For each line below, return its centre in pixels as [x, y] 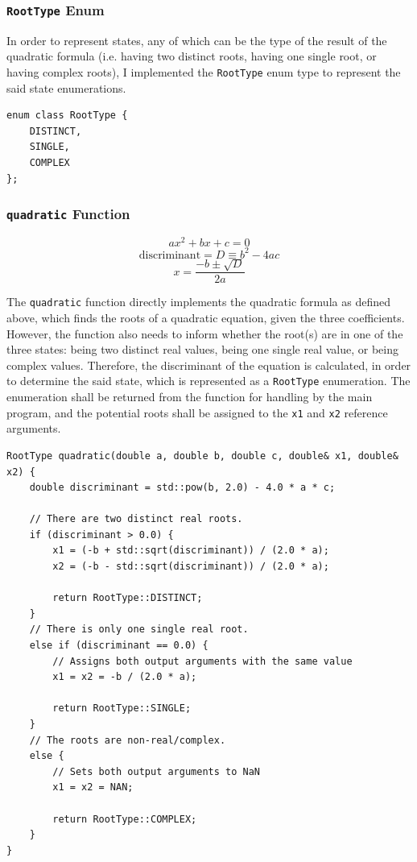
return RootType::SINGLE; [122, 709]
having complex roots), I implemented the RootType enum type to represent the [204, 71]
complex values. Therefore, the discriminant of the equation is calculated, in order [209, 365]
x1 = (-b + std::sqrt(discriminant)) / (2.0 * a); [191, 551]
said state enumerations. [66, 87]
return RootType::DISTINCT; [128, 598]
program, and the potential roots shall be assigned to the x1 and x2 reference [197, 412]
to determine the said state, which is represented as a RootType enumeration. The [208, 381]
